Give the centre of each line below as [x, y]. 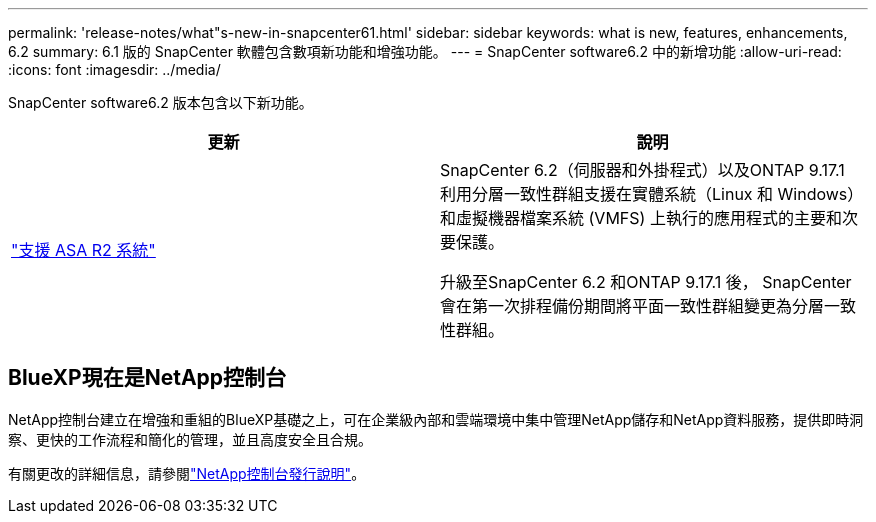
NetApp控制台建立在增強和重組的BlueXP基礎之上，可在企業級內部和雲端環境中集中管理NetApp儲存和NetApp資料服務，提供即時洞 [436, 419]
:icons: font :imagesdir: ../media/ [114, 69]
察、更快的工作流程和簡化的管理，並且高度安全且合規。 [190, 439]
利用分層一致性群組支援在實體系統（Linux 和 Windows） [652, 194]
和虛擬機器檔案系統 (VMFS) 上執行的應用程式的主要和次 [649, 218]
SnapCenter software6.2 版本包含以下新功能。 [160, 102]
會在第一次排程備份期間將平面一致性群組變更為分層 [632, 306]
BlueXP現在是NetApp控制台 [147, 378]
